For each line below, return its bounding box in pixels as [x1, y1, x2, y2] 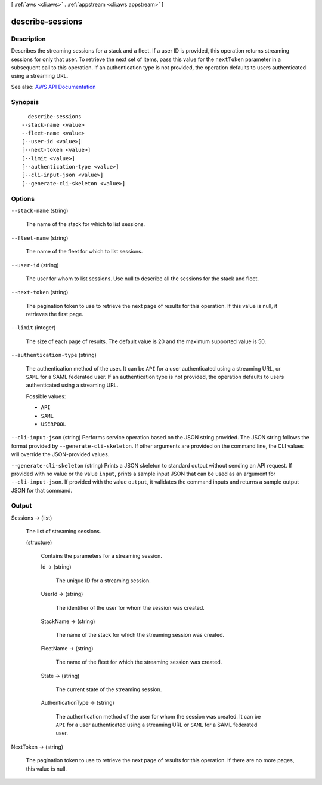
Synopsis [11, 98, 39, 106]
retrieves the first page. [26, 311, 83, 318]
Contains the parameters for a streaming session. [41, 552, 162, 560]
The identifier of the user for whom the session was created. [55, 604, 205, 611]
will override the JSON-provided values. [11, 451, 110, 458]
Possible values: [26, 392, 66, 400]
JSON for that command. [11, 487, 73, 494]
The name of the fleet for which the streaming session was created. [55, 658, 222, 666]
